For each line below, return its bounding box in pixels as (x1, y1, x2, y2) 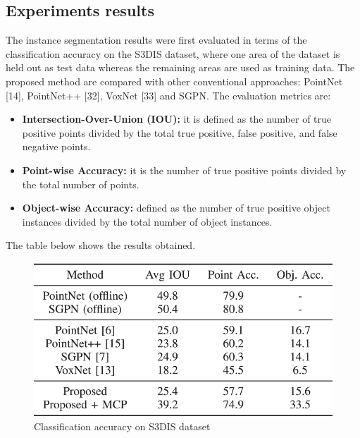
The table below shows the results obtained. (6, 238, 196, 253)
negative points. (22, 139, 91, 154)
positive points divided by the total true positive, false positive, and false (22, 125, 337, 140)
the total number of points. (22, 176, 139, 191)
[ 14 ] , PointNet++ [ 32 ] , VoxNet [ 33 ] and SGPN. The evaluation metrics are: (6, 87, 331, 102)
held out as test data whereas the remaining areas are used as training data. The (6, 60, 355, 75)
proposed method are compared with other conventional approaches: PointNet (6, 73, 343, 88)
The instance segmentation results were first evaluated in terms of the (6, 32, 307, 47)
